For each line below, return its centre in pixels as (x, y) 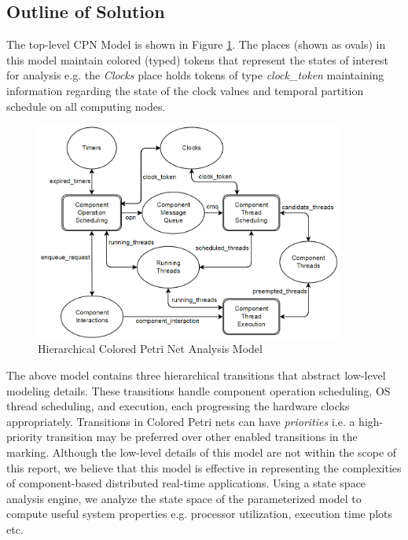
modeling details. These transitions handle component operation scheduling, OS (198, 390)
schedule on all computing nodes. (86, 106)
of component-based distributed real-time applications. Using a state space (186, 483)
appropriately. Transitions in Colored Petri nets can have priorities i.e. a (181, 421)
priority (24, 437)
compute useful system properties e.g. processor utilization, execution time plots (200, 514)
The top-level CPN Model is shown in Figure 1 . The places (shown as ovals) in (196, 44)
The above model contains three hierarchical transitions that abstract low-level (196, 375)
